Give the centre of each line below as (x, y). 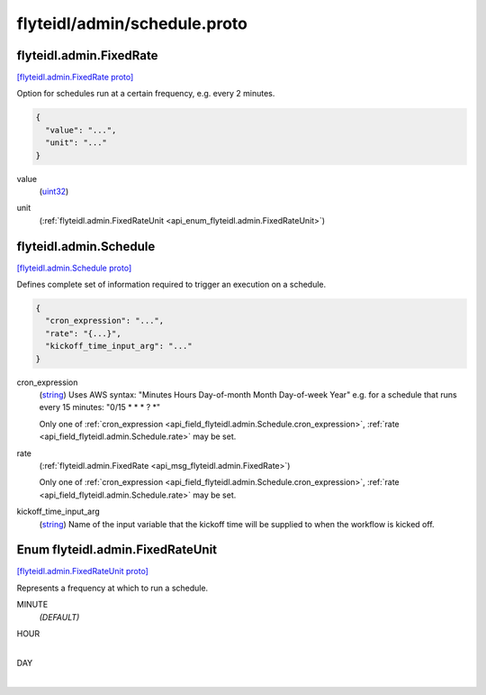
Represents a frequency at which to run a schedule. (112, 588)
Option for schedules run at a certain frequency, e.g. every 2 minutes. (146, 94)
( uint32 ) (54, 191)
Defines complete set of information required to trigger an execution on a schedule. (171, 285)
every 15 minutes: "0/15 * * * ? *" (100, 407)
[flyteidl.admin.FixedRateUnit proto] (82, 572)
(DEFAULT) (59, 617)
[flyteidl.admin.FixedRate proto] (75, 78)
